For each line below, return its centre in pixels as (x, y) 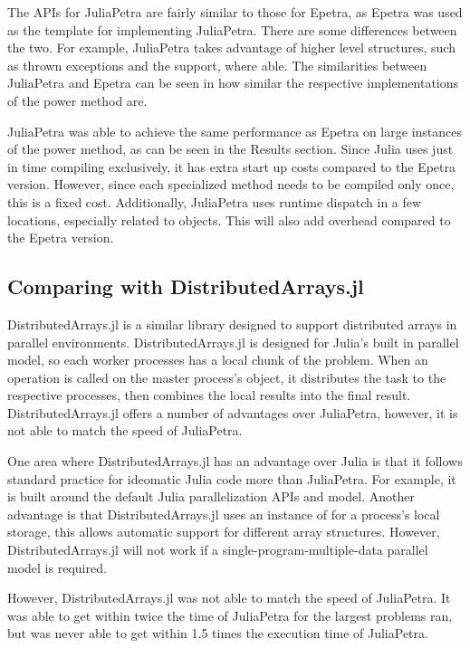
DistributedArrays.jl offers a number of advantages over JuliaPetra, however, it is (233, 412)
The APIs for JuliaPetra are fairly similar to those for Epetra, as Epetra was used (235, 12)
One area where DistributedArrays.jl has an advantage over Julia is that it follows (235, 461)
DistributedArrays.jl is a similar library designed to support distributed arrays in (232, 324)
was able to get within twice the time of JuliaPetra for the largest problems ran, (230, 615)
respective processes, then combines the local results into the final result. (209, 395)
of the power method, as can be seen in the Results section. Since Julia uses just (230, 149)
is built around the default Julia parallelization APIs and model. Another (211, 496)
